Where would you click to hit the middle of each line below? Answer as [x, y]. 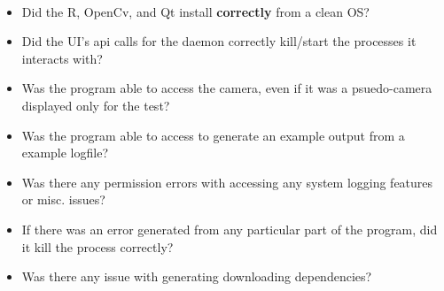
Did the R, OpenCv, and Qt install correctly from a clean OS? [195, 11]
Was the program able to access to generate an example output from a [213, 135]
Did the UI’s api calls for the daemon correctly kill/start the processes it [219, 41]
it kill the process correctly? [97, 246]
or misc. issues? [63, 199]
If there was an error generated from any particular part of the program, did [230, 229]
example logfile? [65, 153]
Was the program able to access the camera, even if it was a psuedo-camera [227, 88]
